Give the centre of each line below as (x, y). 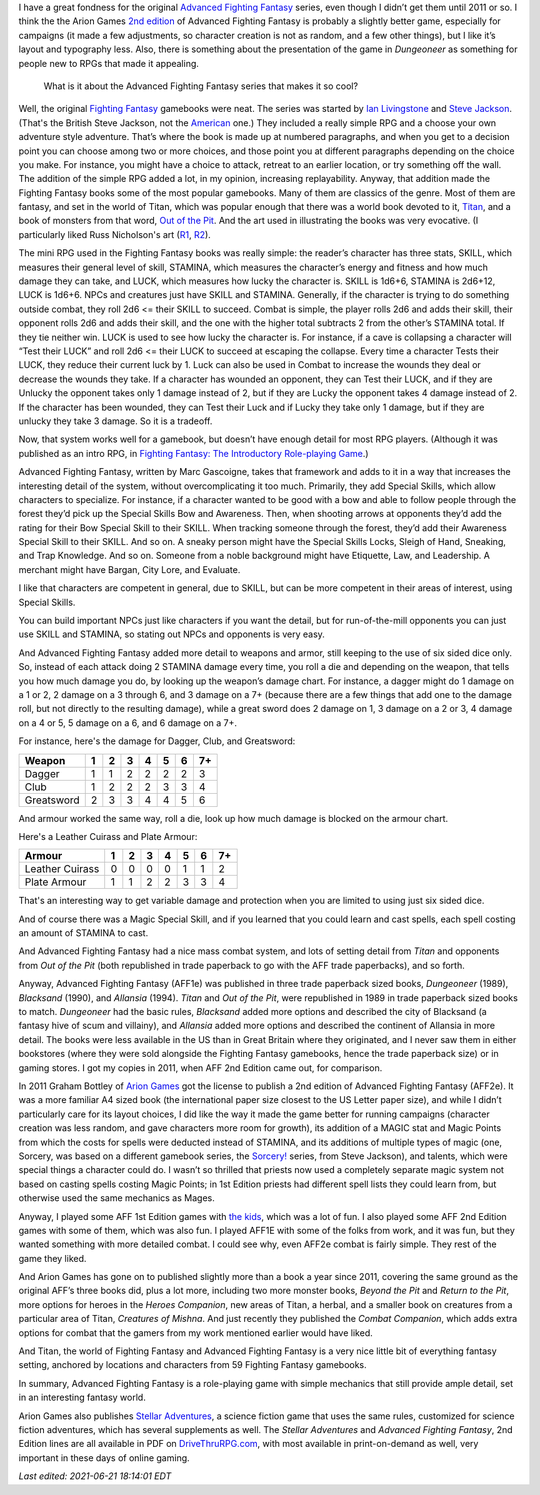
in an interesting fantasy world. (82, 1397)
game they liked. (52, 1258)
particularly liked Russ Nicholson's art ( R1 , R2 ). (115, 234)
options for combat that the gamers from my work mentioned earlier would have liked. (196, 1332)
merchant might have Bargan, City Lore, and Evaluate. (129, 569)
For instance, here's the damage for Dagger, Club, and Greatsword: (157, 741)
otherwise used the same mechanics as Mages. (116, 1198)
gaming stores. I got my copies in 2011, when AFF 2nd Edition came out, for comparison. (200, 1067)
